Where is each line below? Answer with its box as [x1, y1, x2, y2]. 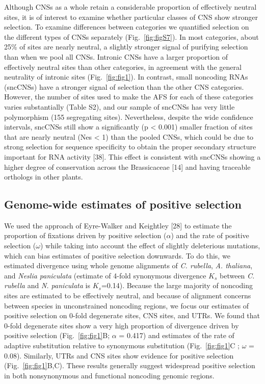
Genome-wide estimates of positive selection [4, 196, 242, 212]
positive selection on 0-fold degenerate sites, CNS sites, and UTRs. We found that [4, 310, 260, 321]
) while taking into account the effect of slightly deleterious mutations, [40, 240, 260, 251]
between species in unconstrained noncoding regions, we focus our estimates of [4, 300, 249, 311]
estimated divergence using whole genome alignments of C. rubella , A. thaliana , [4, 260, 253, 271]
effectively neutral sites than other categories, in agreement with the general [4, 61, 242, 72]
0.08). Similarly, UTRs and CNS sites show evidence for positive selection [4, 350, 234, 361]
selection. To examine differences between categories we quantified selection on [4, 21, 249, 32]
